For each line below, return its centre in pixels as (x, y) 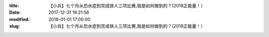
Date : (15, 13)
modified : (19, 19)
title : (14, 6)
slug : (14, 26)
